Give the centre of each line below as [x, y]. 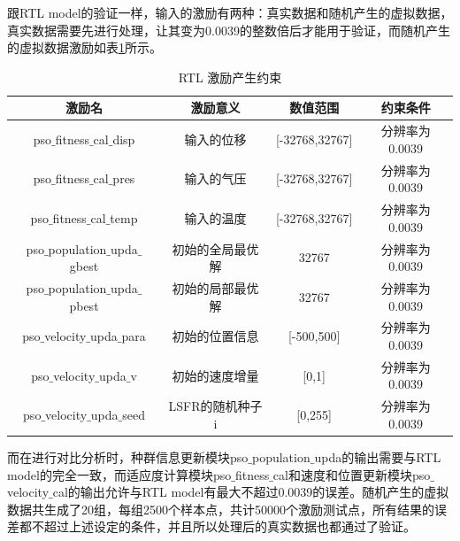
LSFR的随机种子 [215, 406]
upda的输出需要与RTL [378, 456]
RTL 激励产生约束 [230, 77]
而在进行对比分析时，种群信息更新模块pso [128, 456]
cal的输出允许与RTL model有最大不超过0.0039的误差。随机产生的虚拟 [251, 492]
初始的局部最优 [215, 287]
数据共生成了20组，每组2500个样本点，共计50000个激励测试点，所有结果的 [221, 509]
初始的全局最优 [215, 248]
